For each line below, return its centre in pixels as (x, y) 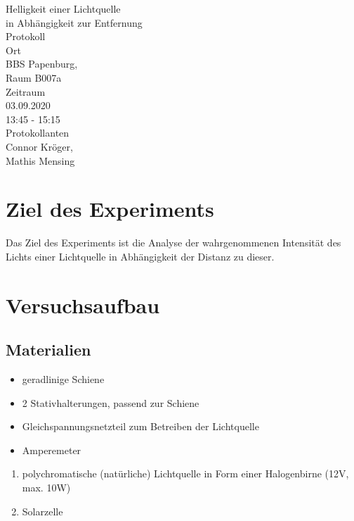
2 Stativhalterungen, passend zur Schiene (111, 402)
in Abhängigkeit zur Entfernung (74, 22)
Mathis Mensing (40, 160)
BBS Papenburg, (42, 64)
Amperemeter (52, 450)
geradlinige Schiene (63, 379)
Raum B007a (34, 77)
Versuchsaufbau (83, 305)
